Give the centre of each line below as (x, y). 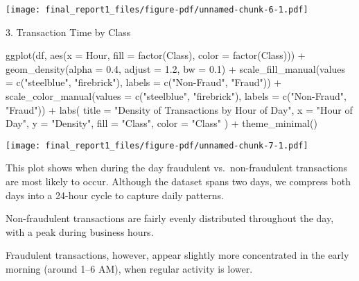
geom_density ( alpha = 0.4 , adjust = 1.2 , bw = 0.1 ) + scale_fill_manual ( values (176, 68)
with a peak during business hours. (80, 231)
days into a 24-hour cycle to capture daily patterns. (115, 195)
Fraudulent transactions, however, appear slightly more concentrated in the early (177, 255)
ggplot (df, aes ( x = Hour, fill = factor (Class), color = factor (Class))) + (156, 55)
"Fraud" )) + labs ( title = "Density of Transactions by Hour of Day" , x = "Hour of (179, 109)
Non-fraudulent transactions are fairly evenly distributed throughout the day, (170, 218)
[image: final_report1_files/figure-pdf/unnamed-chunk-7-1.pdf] (157, 145)
